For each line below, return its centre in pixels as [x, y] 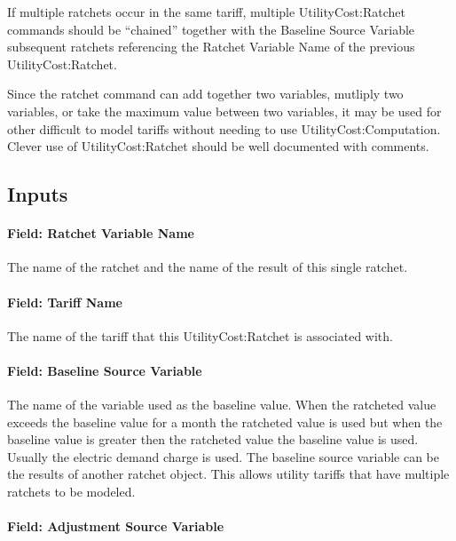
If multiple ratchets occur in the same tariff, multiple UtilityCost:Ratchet [206, 12]
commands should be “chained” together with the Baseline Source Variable [211, 29]
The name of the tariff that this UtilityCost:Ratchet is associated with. [200, 335]
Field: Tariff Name [65, 302]
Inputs [38, 194]
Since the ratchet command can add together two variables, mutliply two [205, 94]
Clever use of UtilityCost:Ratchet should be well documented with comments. [218, 146]
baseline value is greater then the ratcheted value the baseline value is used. [213, 439]
